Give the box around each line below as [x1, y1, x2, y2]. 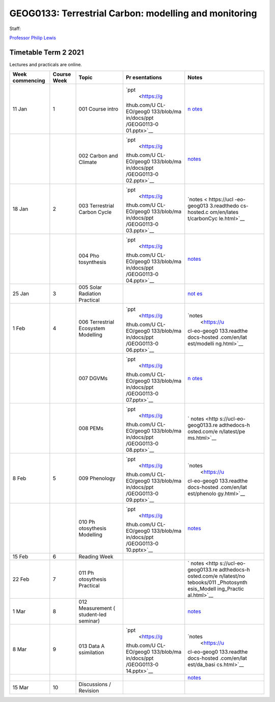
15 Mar [12, 684, 29, 691]
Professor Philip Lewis [9, 35, 56, 41]
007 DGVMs [78, 375, 108, 382]
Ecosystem [78, 325, 105, 332]
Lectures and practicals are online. [9, 61, 82, 67]
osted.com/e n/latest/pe [187, 428, 245, 435]
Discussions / [78, 681, 112, 688]
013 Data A [78, 642, 105, 650]
